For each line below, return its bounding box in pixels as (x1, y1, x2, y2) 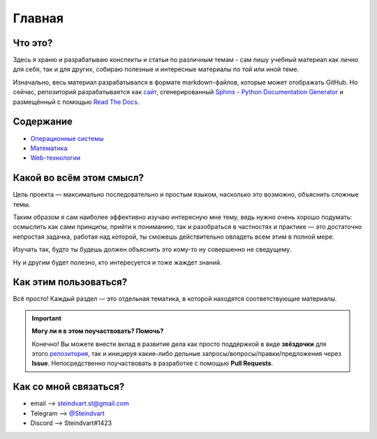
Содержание (13, 116, 73, 128)
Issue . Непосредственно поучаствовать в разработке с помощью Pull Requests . (31, 359, 274, 368)
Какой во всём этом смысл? (13, 172, 145, 184)
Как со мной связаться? (13, 381, 125, 393)
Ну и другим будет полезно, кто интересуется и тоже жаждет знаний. (13, 258, 222, 267)
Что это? (13, 37, 53, 49)
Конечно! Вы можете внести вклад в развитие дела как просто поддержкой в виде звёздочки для (31, 339, 327, 348)
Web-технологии (30, 154, 80, 162)
